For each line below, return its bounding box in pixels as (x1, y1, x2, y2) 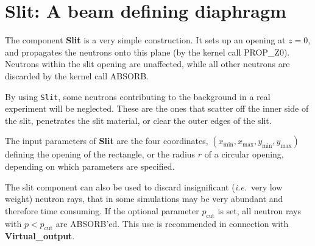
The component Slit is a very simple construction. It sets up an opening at (5, 34, 286, 46)
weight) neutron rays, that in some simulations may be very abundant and (5, 192, 283, 205)
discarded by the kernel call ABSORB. (5, 69, 149, 82)
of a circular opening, (204, 148, 284, 161)
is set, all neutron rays (218, 204, 301, 217)
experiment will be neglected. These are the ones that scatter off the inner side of (5, 102, 309, 115)
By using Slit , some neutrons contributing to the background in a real (5, 90, 271, 103)
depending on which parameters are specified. (5, 159, 175, 172)
